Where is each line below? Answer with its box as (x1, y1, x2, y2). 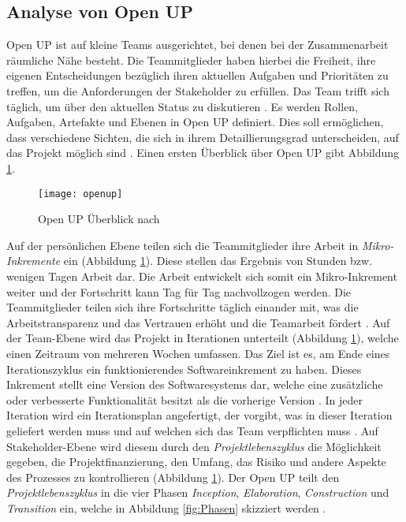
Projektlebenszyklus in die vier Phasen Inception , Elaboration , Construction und (6, 484, 389, 501)
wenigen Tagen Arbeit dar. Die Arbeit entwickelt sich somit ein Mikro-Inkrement (6, 267, 397, 284)
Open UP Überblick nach (38, 211, 160, 227)
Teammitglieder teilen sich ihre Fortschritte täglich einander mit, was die (6, 299, 359, 315)
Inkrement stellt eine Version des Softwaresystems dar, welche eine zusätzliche (6, 376, 383, 393)
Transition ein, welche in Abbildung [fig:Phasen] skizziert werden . (6, 499, 326, 516)
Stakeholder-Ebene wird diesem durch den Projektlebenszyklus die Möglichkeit (6, 438, 382, 454)
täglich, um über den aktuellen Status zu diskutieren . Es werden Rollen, (6, 98, 359, 114)
